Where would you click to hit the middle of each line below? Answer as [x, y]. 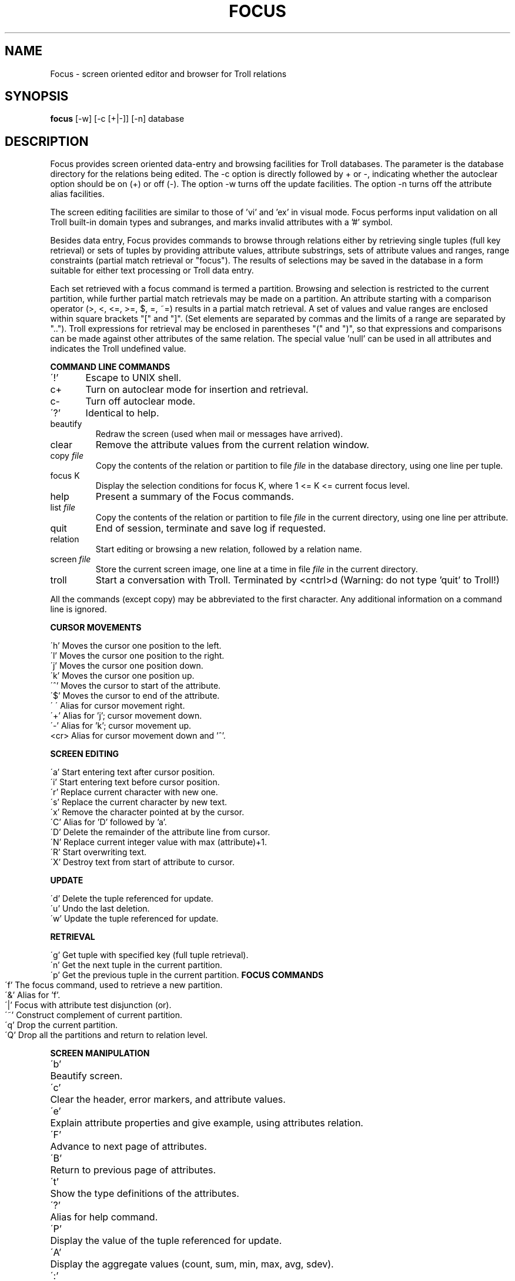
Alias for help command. [104, 1217]
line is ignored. [78, 609]
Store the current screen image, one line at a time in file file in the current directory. [257, 569]
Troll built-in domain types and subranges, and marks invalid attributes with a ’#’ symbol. [221, 222]
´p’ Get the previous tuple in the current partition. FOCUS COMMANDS [187, 975]
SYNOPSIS [37, 96]
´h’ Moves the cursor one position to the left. [136, 646]
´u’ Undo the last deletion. [100, 909]
